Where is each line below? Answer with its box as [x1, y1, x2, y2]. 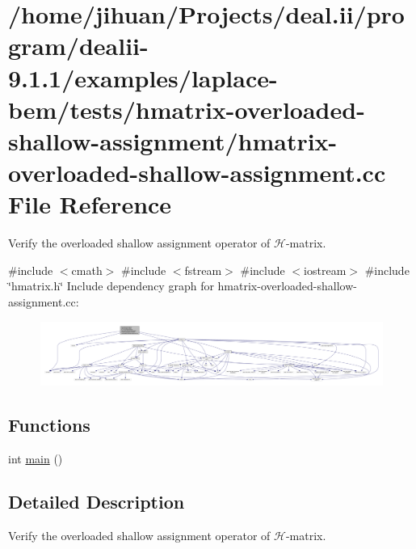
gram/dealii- [8, 29, 149, 62]
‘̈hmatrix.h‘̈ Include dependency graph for [8, 277, 214, 294]
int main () [8, 450, 63, 467]
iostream [304, 261, 347, 278]
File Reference [8, 188, 172, 221]
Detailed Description [8, 489, 185, 514]
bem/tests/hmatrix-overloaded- [8, 92, 365, 125]
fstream [184, 261, 222, 278]
